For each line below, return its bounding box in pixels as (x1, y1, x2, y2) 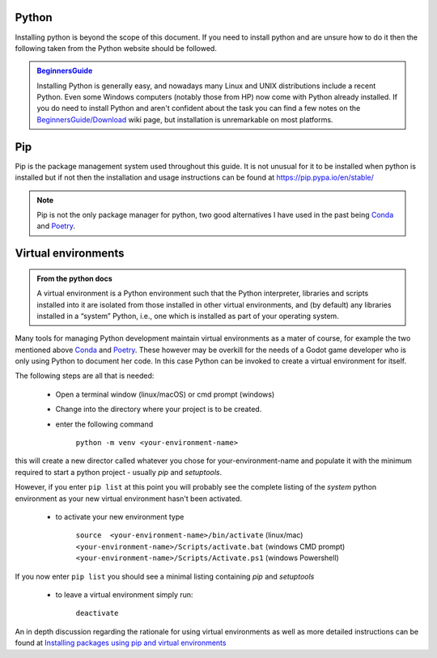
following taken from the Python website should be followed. (15, 43, 218, 53)
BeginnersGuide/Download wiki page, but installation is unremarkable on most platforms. (36, 114, 333, 125)
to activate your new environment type (55, 512, 185, 521)
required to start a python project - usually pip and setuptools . (15, 467, 223, 477)
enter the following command (55, 419, 154, 429)
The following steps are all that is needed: (15, 371, 155, 380)
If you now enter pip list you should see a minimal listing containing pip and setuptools (15, 571, 315, 581)
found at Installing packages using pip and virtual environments (15, 638, 227, 647)
